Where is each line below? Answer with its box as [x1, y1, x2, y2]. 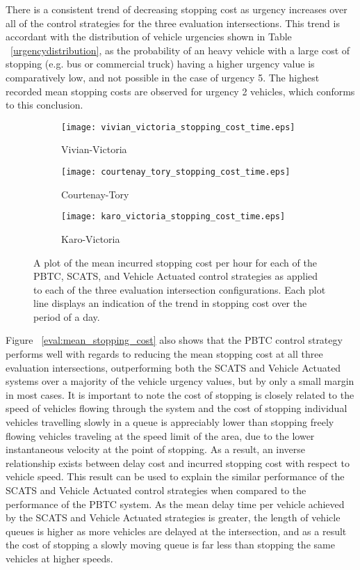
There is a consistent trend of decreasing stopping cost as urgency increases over [6, 2, 347, 16]
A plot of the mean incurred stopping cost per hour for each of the [33, 255, 317, 269]
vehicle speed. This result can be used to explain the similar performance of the [6, 469, 345, 484]
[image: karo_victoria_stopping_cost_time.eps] [61, 212, 286, 222]
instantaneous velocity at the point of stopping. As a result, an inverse [6, 442, 306, 457]
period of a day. [33, 309, 100, 324]
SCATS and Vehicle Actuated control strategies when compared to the [6, 483, 306, 497]
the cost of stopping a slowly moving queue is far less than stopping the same [6, 537, 335, 552]
